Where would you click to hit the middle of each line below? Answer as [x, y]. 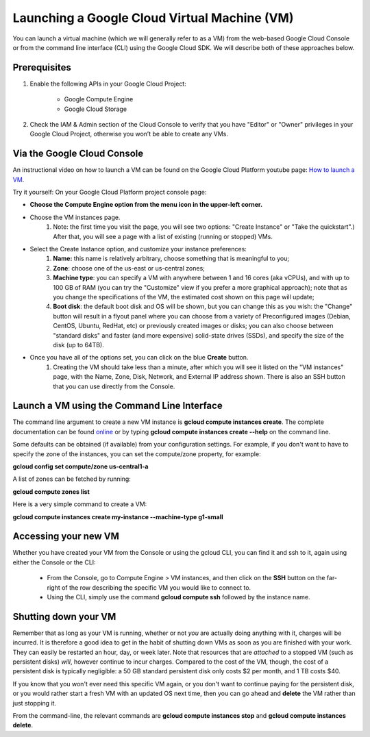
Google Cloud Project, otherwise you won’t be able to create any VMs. [129, 134]
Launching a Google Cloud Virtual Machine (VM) [153, 18]
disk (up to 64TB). [78, 345]
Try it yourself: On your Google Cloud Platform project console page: [110, 192]
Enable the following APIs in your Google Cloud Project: [108, 84]
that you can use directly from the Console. [114, 386]
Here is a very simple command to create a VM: [80, 504]
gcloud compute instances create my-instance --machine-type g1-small [118, 516]
